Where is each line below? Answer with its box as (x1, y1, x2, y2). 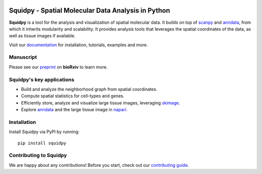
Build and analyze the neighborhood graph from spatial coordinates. (21, 86, 158, 92)
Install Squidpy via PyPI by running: (9, 129, 80, 135)
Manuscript (9, 54, 37, 61)
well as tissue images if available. (9, 33, 76, 39)
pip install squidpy (17, 140, 66, 146)
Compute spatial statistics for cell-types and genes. (21, 93, 125, 99)
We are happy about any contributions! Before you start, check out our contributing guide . (9, 162, 189, 168)
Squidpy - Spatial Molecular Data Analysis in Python (9, 6, 170, 15)
